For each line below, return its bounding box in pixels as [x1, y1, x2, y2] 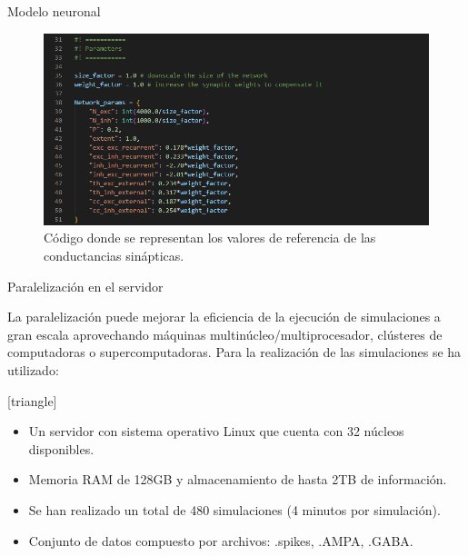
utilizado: [7, 360, 59, 379]
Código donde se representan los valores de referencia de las [44, 228, 376, 247]
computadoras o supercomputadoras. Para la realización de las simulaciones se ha [7, 343, 462, 362]
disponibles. [28, 439, 95, 458]
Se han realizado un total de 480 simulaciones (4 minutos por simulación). [28, 500, 441, 519]
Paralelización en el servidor [7, 276, 164, 295]
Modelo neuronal [7, 2, 101, 20]
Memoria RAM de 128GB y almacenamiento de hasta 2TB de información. [28, 470, 447, 489]
